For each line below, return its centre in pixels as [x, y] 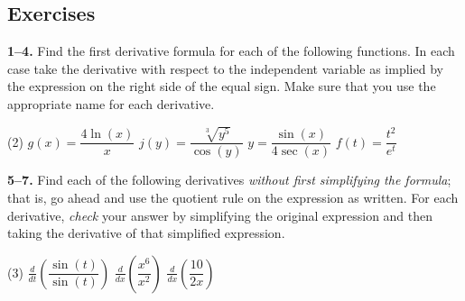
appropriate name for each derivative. [111, 103]
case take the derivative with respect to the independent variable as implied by [225, 68]
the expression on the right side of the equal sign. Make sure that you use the [222, 86]
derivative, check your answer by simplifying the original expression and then [220, 215]
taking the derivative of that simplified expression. [146, 233]
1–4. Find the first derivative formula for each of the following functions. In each [231, 51]
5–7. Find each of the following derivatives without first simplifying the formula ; [229, 180]
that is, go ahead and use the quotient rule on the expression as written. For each [233, 198]
